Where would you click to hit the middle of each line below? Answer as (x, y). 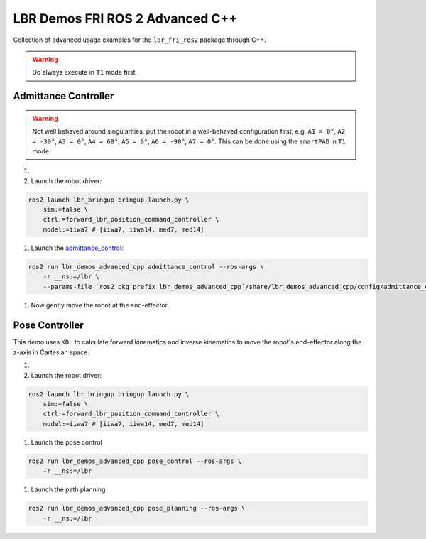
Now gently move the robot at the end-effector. (100, 305)
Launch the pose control (67, 442)
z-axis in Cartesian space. (51, 352)
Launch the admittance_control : (77, 248)
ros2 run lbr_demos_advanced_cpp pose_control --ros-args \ (135, 461)
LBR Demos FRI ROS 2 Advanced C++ (125, 18)
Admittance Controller (64, 96)
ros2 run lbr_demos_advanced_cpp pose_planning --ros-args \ (137, 508)
